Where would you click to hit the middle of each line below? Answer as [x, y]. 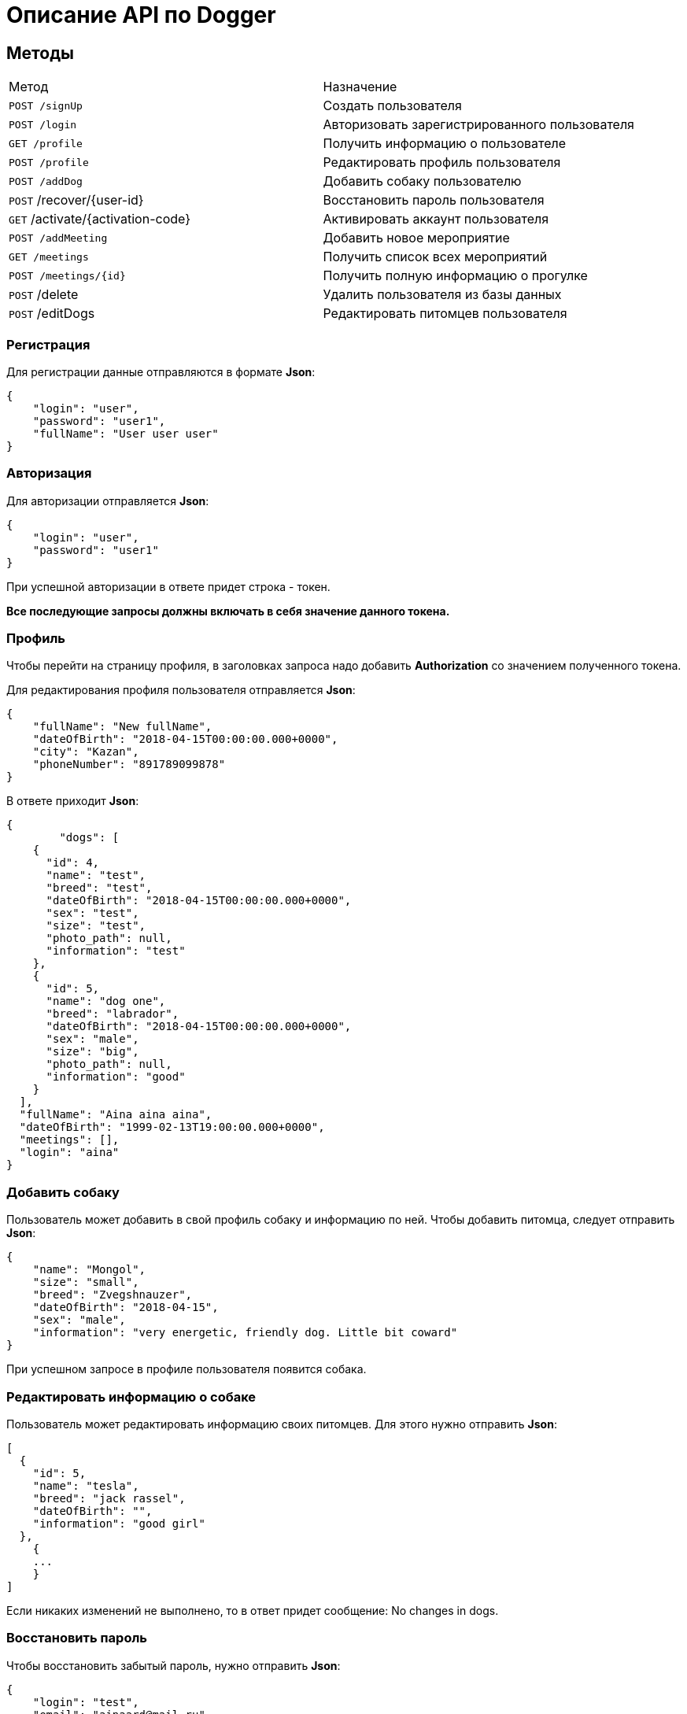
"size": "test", [96, 926]
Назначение [360, 87]
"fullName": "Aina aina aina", [116, 1115]
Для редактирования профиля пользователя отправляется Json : [181, 690]
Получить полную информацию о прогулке [455, 276]
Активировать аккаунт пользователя [436, 219]
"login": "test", [86, 1702]
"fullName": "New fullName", [122, 727]
